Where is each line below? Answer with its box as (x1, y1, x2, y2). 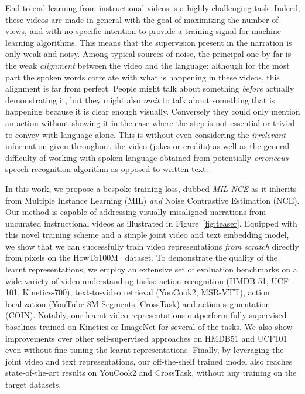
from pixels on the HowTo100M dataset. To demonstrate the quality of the (5, 251, 278, 264)
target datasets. (5, 378, 61, 390)
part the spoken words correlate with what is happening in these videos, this (5, 70, 280, 83)
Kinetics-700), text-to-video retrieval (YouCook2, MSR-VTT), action (22, 286, 270, 298)
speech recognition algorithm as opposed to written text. (5, 163, 208, 175)
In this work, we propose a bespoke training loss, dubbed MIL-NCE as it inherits (5, 182, 297, 194)
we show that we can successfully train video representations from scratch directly (5, 240, 299, 252)
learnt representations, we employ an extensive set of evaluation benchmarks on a (5, 263, 297, 275)
